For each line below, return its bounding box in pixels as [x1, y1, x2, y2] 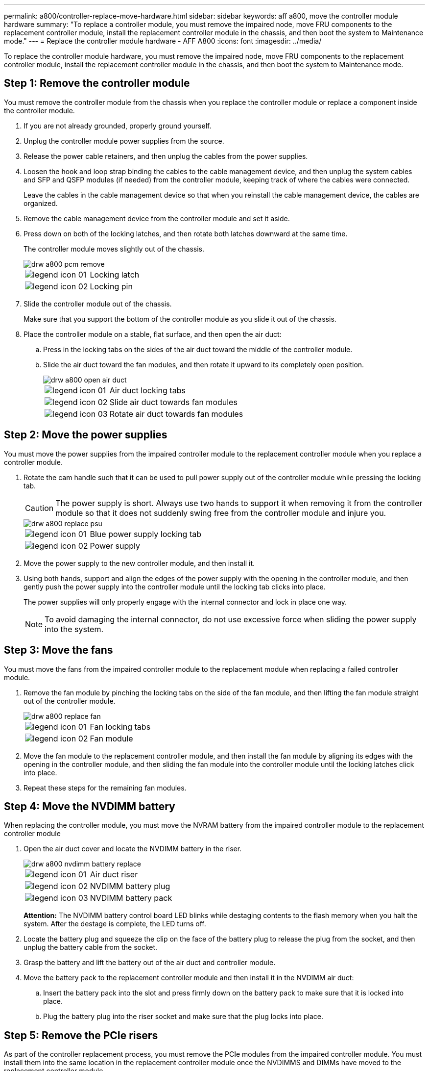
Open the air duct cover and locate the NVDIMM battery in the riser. [24, 844, 242, 853]
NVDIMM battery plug [90, 881, 170, 892]
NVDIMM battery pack [90, 893, 172, 903]
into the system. [45, 624, 103, 634]
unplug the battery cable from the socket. [24, 943, 158, 952]
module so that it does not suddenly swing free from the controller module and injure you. [55, 508, 386, 518]
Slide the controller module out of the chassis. [24, 299, 172, 308]
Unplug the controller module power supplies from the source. [24, 136, 224, 145]
